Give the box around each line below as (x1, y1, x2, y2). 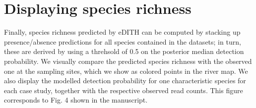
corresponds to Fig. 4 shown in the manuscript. (4, 95, 148, 105)
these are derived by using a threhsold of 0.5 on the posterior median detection (4, 46, 244, 56)
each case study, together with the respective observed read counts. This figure (4, 85, 243, 95)
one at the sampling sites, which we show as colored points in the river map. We (4, 65, 248, 76)
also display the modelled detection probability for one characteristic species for (4, 75, 246, 86)
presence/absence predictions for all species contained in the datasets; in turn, (4, 36, 241, 47)
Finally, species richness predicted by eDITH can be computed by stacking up (4, 27, 241, 37)
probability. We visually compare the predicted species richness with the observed (4, 55, 252, 66)
